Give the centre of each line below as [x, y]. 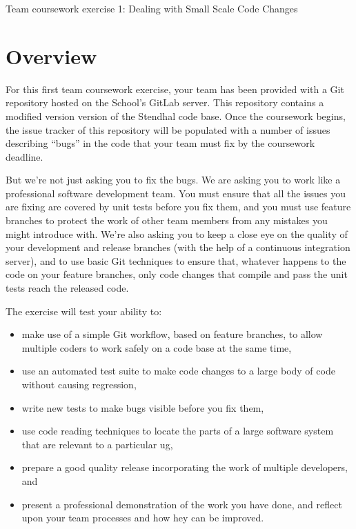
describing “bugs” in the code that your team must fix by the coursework [160, 143]
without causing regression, [79, 384]
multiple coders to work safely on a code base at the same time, [157, 347]
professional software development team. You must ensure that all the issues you [176, 193]
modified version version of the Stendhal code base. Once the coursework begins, [176, 116]
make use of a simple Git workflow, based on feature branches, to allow [172, 334]
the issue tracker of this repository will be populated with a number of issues [168, 129]
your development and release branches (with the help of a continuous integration [178, 247]
